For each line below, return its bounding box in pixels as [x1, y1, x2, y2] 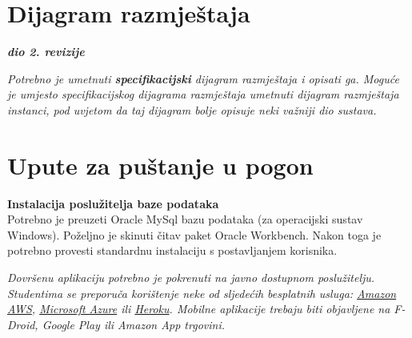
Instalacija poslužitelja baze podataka [7, 195, 219, 211]
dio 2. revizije [7, 43, 85, 60]
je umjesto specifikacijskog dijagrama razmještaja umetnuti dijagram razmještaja [7, 86, 399, 103]
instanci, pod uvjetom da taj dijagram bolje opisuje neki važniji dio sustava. [7, 101, 377, 118]
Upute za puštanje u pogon [7, 148, 314, 181]
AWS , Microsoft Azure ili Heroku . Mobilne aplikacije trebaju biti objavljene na [7, 300, 390, 317]
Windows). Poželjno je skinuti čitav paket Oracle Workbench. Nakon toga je [7, 226, 382, 243]
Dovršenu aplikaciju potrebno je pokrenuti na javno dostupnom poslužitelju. [7, 269, 375, 285]
